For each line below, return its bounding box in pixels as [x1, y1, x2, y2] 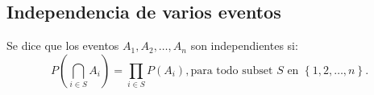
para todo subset [190, 64, 273, 76]
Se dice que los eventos [6, 37, 119, 54]
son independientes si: [190, 37, 298, 54]
